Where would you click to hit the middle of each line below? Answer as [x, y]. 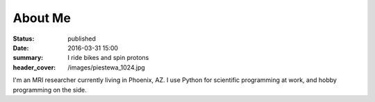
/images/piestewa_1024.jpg [106, 67]
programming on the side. [50, 90]
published [82, 39]
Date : [21, 48]
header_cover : [34, 67]
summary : [28, 58]
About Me [42, 18]
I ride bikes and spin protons [108, 58]
